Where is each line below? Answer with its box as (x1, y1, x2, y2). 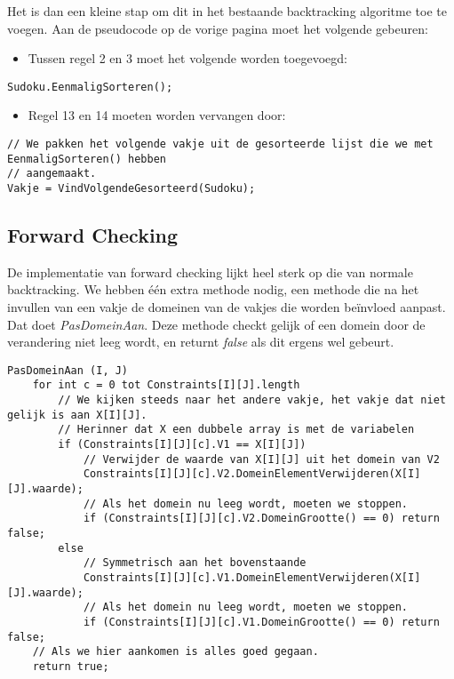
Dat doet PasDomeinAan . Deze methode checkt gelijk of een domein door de (7, 315, 426, 333)
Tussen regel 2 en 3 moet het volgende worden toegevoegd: (28, 49, 347, 68)
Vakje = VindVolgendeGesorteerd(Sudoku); (7, 182, 256, 195)
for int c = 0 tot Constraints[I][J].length (32, 379, 300, 392)
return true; (32, 659, 109, 673)
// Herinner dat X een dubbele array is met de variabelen (58, 423, 415, 436)
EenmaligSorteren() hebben (7, 152, 166, 165)
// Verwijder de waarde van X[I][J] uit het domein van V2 (83, 452, 440, 466)
